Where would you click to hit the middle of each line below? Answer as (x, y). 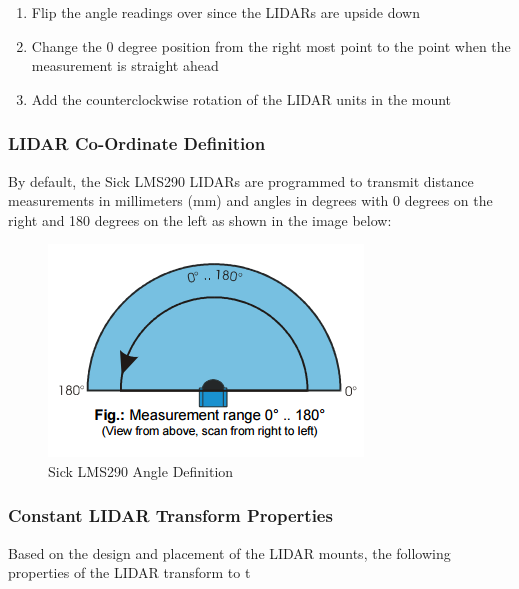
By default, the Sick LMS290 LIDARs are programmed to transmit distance (241, 180)
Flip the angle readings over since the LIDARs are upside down (225, 12)
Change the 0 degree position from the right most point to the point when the (271, 45)
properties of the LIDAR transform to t (129, 572)
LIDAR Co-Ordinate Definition (137, 143)
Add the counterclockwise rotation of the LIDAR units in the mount (241, 98)
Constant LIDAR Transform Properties (170, 515)
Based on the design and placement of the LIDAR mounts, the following (229, 552)
